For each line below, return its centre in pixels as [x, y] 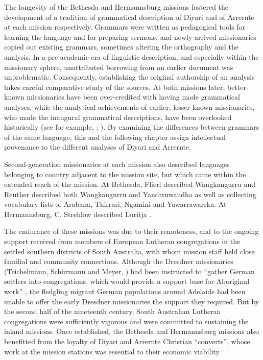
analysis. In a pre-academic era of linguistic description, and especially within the [131, 56]
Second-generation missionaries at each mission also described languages [117, 164]
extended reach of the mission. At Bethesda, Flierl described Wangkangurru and [130, 184]
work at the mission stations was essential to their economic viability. [113, 351]
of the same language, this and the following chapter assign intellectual [115, 137]
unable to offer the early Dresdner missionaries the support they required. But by [132, 301]
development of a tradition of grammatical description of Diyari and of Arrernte [129, 17]
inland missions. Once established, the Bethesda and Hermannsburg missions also [131, 331]
